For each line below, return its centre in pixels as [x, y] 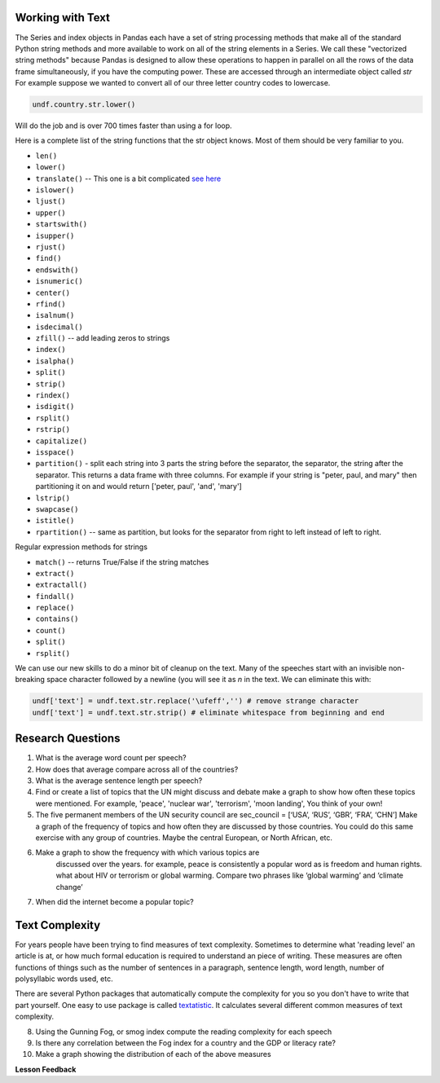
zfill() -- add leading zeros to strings [103, 338]
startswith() [62, 225]
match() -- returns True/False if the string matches [122, 561]
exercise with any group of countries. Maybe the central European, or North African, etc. [184, 838]
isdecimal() [59, 327]
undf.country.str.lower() [84, 105]
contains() [57, 619]
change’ [69, 887]
